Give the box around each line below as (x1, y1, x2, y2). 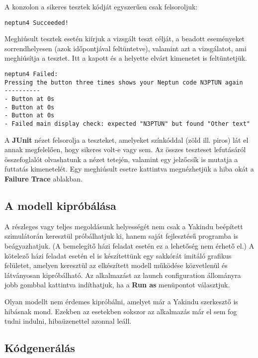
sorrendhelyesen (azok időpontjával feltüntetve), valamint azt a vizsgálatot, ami (4, 43, 247, 53)
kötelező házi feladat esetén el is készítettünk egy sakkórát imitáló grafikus (4, 250, 232, 261)
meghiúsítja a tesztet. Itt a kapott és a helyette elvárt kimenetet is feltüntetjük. (4, 53, 247, 63)
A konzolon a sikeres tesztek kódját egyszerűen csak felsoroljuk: (4, 1, 198, 11)
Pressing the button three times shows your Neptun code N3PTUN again (4, 79, 243, 86)
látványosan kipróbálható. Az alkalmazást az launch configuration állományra (4, 269, 241, 280)
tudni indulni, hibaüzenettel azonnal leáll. (4, 316, 132, 326)
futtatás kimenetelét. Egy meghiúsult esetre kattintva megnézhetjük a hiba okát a (4, 164, 254, 174)
